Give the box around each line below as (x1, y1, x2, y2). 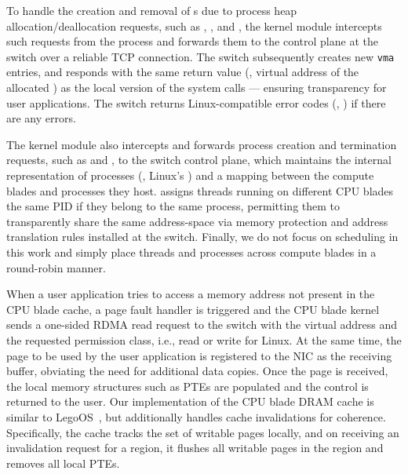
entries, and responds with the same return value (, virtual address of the (6, 64, 359, 80)
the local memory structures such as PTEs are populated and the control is (6, 377, 369, 394)
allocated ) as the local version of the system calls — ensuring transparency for (6, 79, 387, 96)
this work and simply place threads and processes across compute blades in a (6, 243, 377, 260)
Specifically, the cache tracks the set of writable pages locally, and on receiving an (6, 424, 399, 440)
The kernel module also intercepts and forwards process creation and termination (6, 136, 397, 152)
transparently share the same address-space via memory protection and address (6, 213, 388, 229)
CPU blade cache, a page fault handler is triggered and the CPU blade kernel (6, 301, 380, 317)
